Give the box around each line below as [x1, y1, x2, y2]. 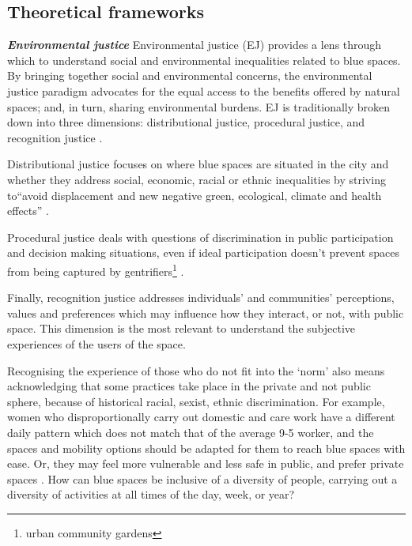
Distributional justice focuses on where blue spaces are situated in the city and [7, 156, 389, 172]
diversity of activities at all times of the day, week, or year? [7, 486, 295, 503]
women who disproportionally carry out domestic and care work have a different [7, 409, 395, 425]
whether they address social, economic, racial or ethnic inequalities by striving [7, 171, 386, 187]
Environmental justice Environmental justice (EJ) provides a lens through [7, 36, 382, 53]
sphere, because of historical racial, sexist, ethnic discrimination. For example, [7, 393, 385, 409]
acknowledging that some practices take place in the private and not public [7, 378, 371, 394]
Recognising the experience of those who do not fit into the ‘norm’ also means [7, 362, 385, 378]
